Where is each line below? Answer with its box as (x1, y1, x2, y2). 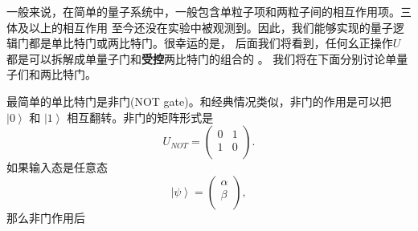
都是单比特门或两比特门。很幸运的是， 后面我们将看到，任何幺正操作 (28, 34, 393, 51)
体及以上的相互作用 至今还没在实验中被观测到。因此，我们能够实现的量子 (6, 18, 393, 35)
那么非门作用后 (6, 209, 85, 225)
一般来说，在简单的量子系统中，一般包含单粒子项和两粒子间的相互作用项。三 (6, 3, 412, 19)
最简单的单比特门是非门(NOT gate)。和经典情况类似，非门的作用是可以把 (6, 92, 391, 109)
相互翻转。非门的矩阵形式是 (67, 108, 214, 125)
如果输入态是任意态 (6, 159, 108, 176)
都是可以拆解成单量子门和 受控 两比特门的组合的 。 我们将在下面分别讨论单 (6, 50, 397, 67)
